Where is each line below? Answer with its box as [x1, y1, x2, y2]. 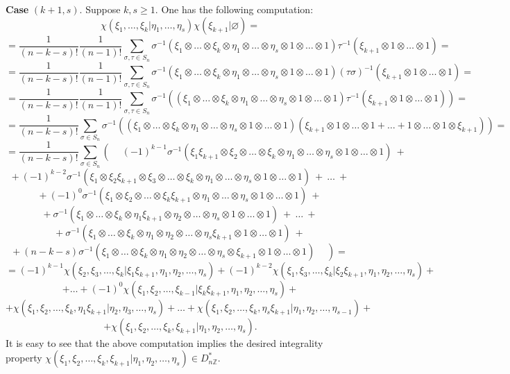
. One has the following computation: [155, 2, 314, 16]
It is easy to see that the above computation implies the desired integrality [6, 335, 323, 350]
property [6, 350, 42, 365]
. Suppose [79, 2, 121, 16]
